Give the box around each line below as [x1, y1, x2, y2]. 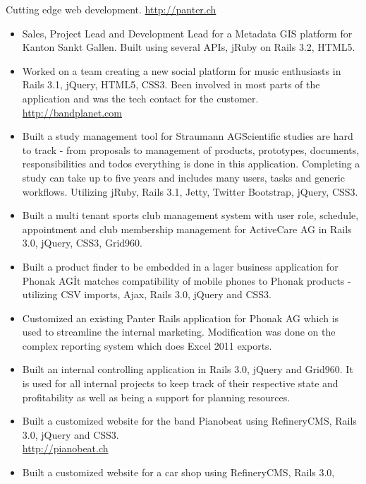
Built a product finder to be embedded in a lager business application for [22, 259, 338, 273]
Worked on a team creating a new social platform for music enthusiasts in [22, 63, 341, 78]
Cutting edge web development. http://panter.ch [6, 2, 216, 16]
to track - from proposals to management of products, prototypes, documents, [22, 142, 360, 157]
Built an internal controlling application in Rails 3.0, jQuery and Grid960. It [22, 362, 353, 377]
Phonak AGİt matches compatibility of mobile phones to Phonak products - [22, 273, 351, 288]
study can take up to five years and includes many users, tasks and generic [22, 170, 345, 184]
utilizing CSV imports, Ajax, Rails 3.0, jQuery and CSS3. [22, 287, 272, 302]
